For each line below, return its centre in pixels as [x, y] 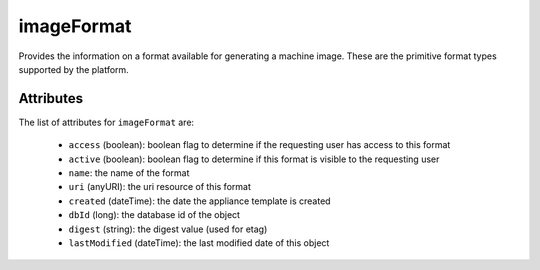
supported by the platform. [73, 69]
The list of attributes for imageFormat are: [106, 122]
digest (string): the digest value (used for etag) [168, 229]
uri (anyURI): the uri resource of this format [160, 187]
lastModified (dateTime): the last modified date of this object [199, 242]
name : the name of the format [129, 173]
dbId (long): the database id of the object [154, 215]
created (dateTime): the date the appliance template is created [199, 201]
